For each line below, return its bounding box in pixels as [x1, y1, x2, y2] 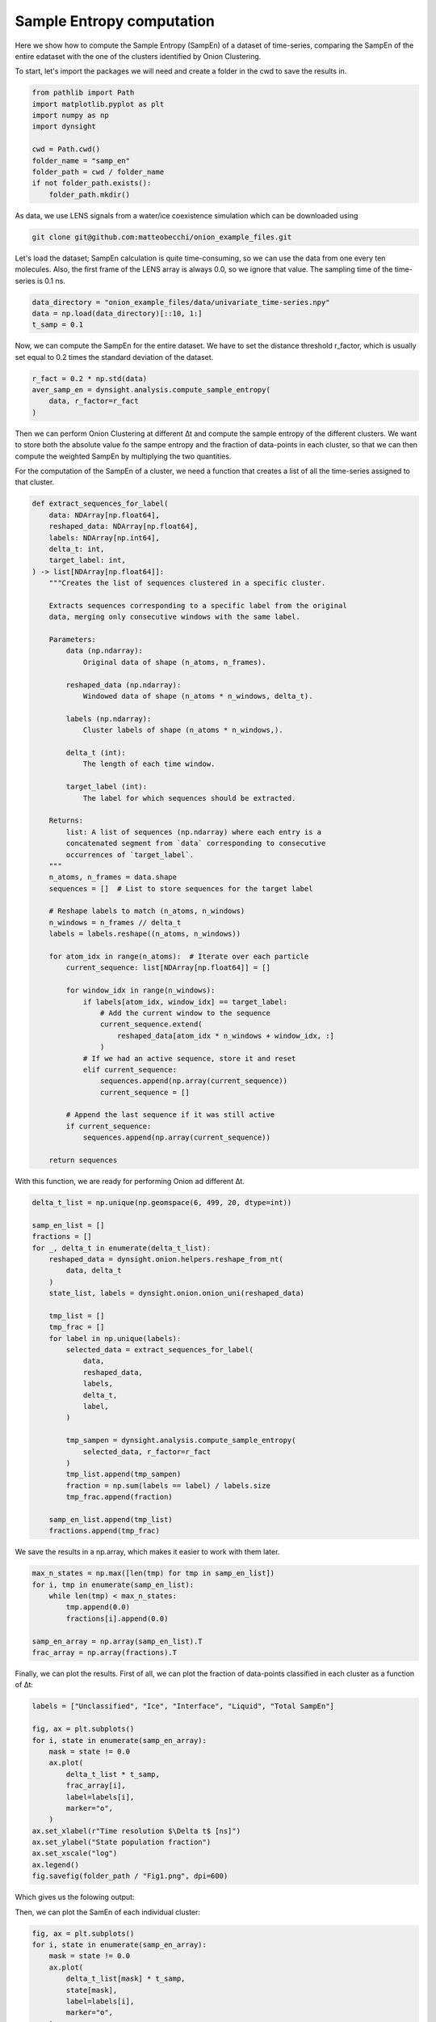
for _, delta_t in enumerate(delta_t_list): [31, 1243, 212, 1253]
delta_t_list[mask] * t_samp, [65, 1974, 186, 1983]
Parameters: [48, 635, 97, 645]
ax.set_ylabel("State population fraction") [31, 1838, 212, 1847]
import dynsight [31, 122, 97, 131]
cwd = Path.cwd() [31, 145, 101, 154]
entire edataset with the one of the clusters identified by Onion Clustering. [15, 51, 262, 61]
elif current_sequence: [82, 1064, 178, 1074]
